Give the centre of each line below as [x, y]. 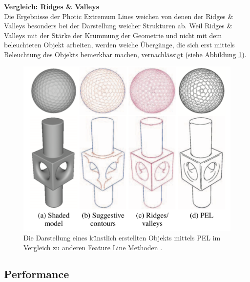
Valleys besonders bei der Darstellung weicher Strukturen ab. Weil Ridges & [118, 26]
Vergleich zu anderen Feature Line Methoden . [93, 247]
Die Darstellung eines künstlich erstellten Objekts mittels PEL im [122, 238]
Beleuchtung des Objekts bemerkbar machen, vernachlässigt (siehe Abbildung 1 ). [125, 54]
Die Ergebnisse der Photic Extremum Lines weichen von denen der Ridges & [119, 16]
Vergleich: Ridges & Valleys [52, 6]
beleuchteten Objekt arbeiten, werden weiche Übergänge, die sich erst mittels [119, 45]
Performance [37, 273]
